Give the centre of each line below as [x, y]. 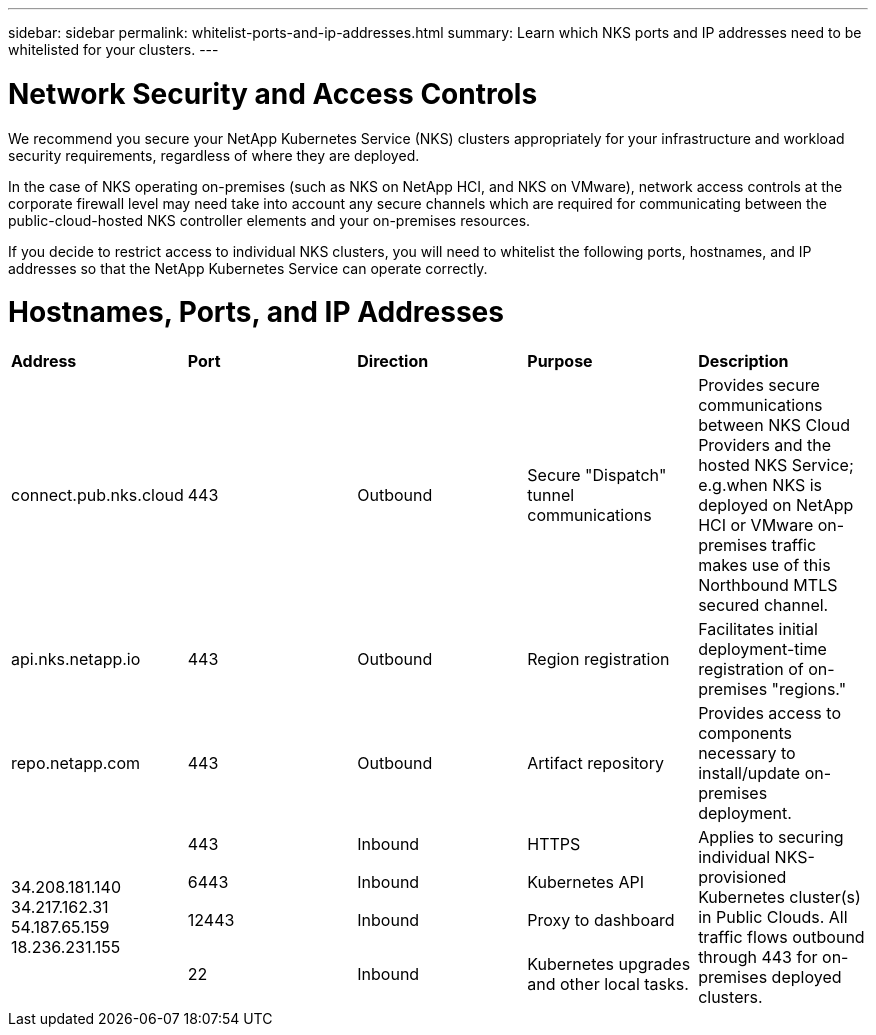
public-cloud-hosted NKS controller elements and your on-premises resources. [269, 220]
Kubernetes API [586, 881]
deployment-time [762, 649]
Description [743, 361]
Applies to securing [771, 837]
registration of [751, 669]
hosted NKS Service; [776, 465]
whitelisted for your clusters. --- [113, 49]
